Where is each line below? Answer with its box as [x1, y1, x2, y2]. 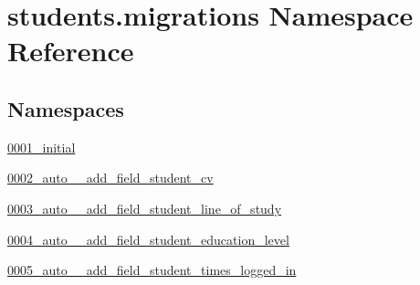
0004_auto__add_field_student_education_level [7, 229, 289, 248]
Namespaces [7, 94, 124, 122]
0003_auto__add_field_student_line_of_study [7, 198, 282, 217]
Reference [7, 32, 134, 69]
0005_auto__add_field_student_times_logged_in [7, 260, 297, 280]
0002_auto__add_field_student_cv [7, 168, 214, 187]
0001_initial [7, 137, 76, 156]
